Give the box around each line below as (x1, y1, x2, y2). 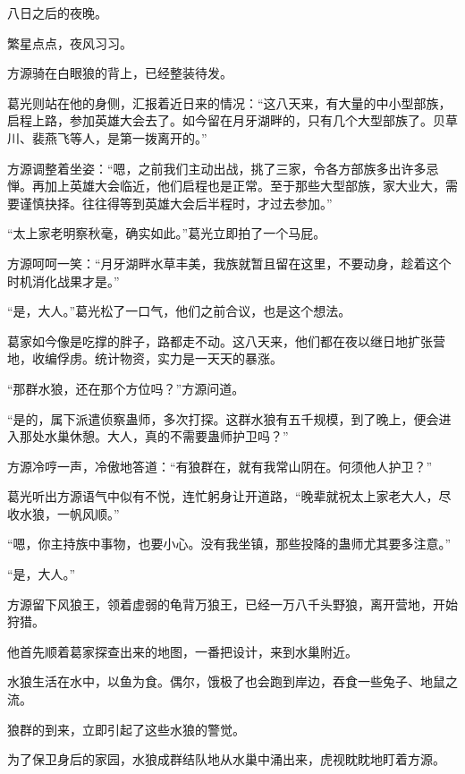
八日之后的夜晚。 (7, 4, 107, 21)
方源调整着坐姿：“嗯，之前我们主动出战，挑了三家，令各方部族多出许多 (7, 158, 427, 177)
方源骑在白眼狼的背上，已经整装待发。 (7, 64, 232, 82)
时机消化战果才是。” (7, 271, 120, 290)
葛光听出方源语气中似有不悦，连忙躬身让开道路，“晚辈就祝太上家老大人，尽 (7, 487, 452, 506)
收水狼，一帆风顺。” (7, 504, 120, 523)
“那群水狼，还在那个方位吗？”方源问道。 (7, 378, 245, 397)
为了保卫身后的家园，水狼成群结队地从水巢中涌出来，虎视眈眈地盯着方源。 (7, 750, 445, 769)
